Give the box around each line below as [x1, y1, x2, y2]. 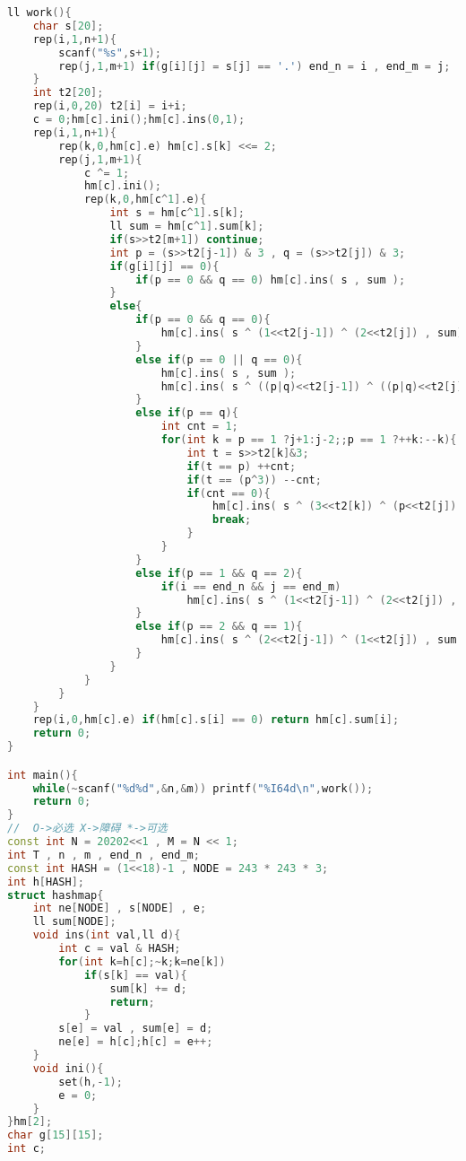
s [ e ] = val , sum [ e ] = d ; [58, 1022, 213, 1035]
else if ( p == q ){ [135, 406, 238, 420]
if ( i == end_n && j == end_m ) [160, 580, 341, 593]
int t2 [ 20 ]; [32, 86, 104, 100]
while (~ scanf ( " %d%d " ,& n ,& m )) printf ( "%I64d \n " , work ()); [32, 781, 374, 795]
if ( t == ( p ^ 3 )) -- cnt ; [186, 473, 322, 486]
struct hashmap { [7, 888, 104, 902]
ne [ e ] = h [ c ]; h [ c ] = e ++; [58, 1035, 213, 1049]
